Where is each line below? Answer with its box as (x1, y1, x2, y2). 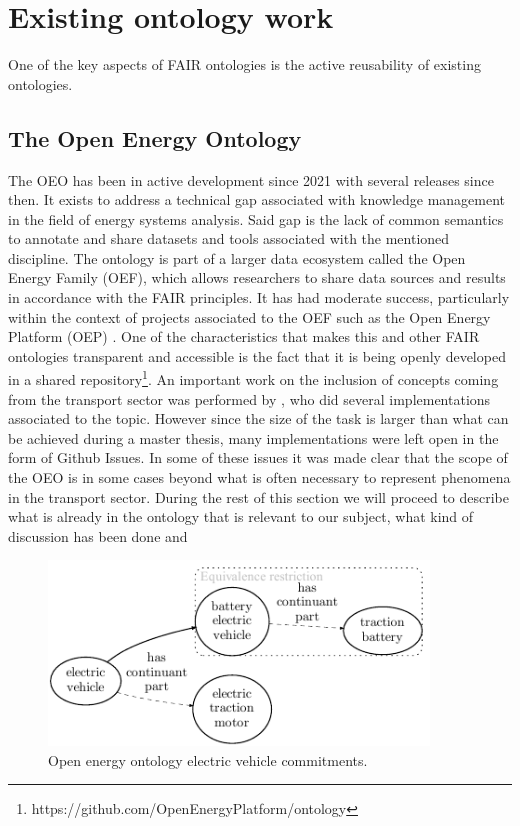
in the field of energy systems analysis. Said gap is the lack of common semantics (8, 208, 504, 229)
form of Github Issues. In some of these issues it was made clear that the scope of (8, 447, 508, 468)
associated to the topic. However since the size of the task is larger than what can (8, 408, 509, 429)
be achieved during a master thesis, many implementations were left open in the (8, 427, 499, 448)
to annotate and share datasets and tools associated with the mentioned (8, 228, 450, 249)
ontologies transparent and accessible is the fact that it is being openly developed (8, 345, 506, 366)
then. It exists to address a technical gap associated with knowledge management (8, 189, 506, 210)
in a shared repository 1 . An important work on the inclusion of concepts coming (8, 366, 499, 390)
